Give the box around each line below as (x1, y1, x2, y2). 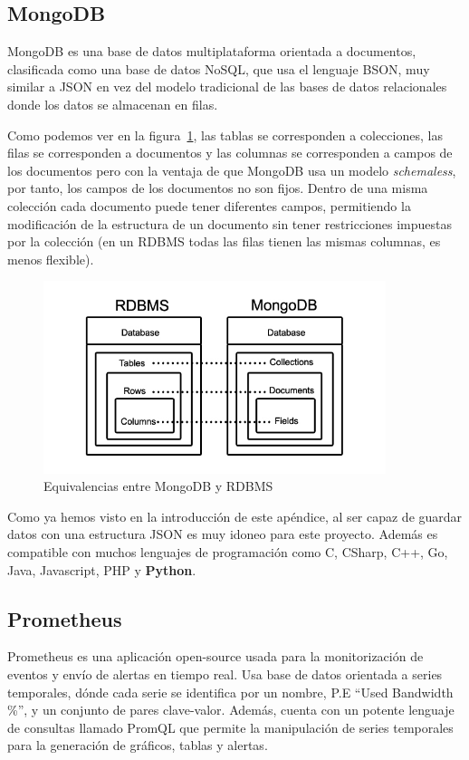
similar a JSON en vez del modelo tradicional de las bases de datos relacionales (7, 77, 447, 96)
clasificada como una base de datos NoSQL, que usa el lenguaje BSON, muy (7, 59, 430, 78)
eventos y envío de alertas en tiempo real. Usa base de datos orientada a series (7, 665, 443, 683)
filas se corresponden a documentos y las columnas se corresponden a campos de (7, 143, 453, 162)
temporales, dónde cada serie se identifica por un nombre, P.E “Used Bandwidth (7, 682, 454, 701)
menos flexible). (7, 249, 94, 268)
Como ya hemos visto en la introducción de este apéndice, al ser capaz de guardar (7, 506, 463, 525)
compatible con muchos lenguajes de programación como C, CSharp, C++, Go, (7, 543, 448, 562)
